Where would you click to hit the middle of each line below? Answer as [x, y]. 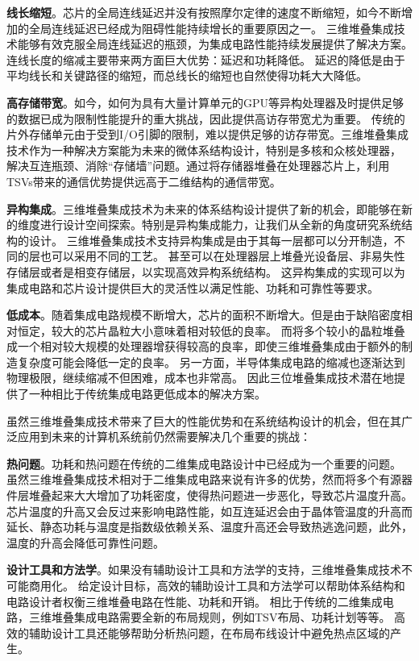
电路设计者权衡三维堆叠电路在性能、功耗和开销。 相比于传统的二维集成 [195, 601]
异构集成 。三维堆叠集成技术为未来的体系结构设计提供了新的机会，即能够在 [204, 208]
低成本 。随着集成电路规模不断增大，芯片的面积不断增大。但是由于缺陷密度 [204, 315]
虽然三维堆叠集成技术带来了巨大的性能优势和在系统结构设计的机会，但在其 [204, 420]
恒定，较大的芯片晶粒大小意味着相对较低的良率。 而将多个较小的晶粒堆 [205, 330]
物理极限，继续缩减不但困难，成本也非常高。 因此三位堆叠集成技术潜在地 [200, 378]
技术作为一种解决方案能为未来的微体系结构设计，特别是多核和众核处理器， [204, 150]
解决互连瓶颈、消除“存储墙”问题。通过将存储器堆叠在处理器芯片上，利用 [198, 166]
